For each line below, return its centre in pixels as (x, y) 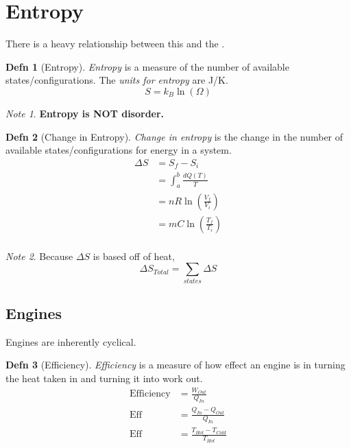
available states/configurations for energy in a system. (119, 150)
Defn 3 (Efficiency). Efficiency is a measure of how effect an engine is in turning (175, 365)
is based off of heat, (134, 256)
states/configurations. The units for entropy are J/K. (117, 80)
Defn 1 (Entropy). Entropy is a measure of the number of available (147, 66)
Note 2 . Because (39, 256)
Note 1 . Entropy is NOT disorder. (85, 113)
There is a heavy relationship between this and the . (115, 44)
